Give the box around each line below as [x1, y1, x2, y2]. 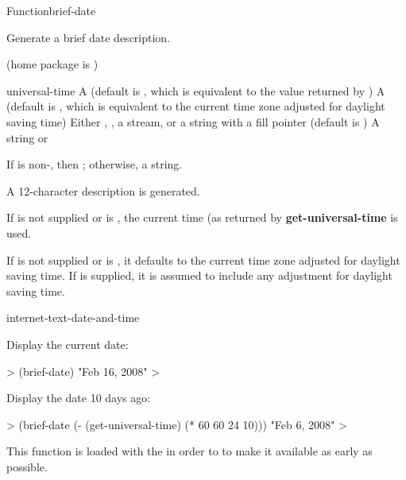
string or [6, 129, 48, 145]
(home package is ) [6, 56, 99, 72]
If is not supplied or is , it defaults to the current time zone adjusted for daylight [6, 251, 400, 268]
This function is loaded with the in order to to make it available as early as [6, 443, 373, 459]
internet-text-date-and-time [6, 309, 140, 326]
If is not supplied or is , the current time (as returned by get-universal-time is [6, 209, 398, 226]
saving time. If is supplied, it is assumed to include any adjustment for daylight [6, 267, 392, 284]
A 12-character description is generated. [6, 182, 200, 199]
